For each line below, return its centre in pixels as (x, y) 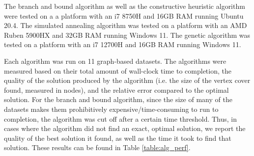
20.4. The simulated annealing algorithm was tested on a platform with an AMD (126, 25)
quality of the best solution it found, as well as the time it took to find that (118, 138)
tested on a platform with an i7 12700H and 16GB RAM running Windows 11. (123, 44)
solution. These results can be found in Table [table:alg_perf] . (97, 147)
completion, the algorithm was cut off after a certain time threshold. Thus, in (121, 118)
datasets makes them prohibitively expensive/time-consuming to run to (111, 109)
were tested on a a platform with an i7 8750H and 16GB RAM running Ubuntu (124, 15)
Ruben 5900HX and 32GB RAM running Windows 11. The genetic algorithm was (127, 35)
